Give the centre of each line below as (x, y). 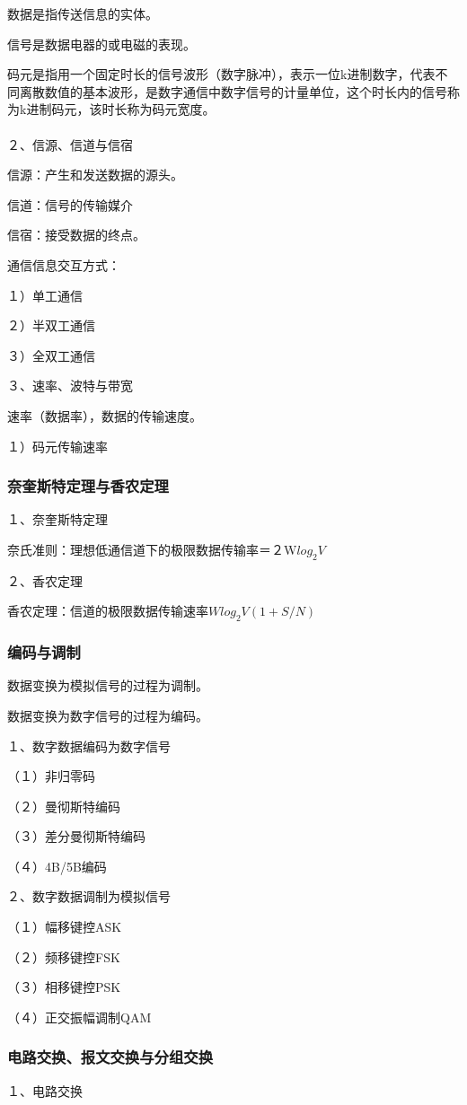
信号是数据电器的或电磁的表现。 (101, 44)
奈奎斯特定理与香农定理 (88, 486)
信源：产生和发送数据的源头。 (95, 175)
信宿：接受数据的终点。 (76, 235)
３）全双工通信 (51, 355)
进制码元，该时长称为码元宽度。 (121, 109)
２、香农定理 (45, 580)
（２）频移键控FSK (64, 956)
